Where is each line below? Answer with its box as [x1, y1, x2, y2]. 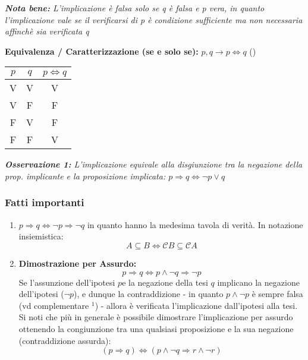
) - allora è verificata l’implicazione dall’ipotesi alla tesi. [95, 299, 298, 311]
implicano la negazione [217, 276, 300, 288]
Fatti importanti [5, 195, 84, 210]
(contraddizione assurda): [18, 334, 111, 346]
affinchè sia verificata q [5, 25, 89, 37]
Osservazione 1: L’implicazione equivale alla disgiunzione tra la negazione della [5, 158, 303, 170]
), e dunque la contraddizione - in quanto [74, 288, 224, 300]
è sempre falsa [252, 288, 303, 300]
